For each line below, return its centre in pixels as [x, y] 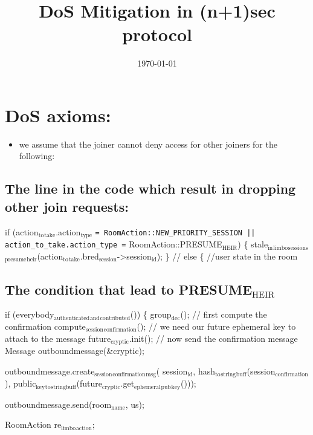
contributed [115, 318]
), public [21, 383]
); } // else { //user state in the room [227, 256]
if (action [22, 231]
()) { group [151, 314]
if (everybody [30, 314]
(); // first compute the [224, 314]
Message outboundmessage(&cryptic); [75, 351]
